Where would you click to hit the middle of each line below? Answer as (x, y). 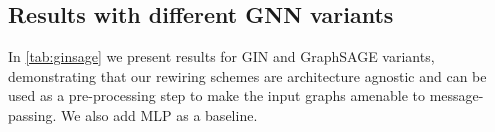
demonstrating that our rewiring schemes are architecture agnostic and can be (247, 75)
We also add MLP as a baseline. (159, 114)
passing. (32, 114)
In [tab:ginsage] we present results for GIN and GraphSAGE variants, (221, 56)
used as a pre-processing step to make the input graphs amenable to (217, 95)
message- (456, 95)
